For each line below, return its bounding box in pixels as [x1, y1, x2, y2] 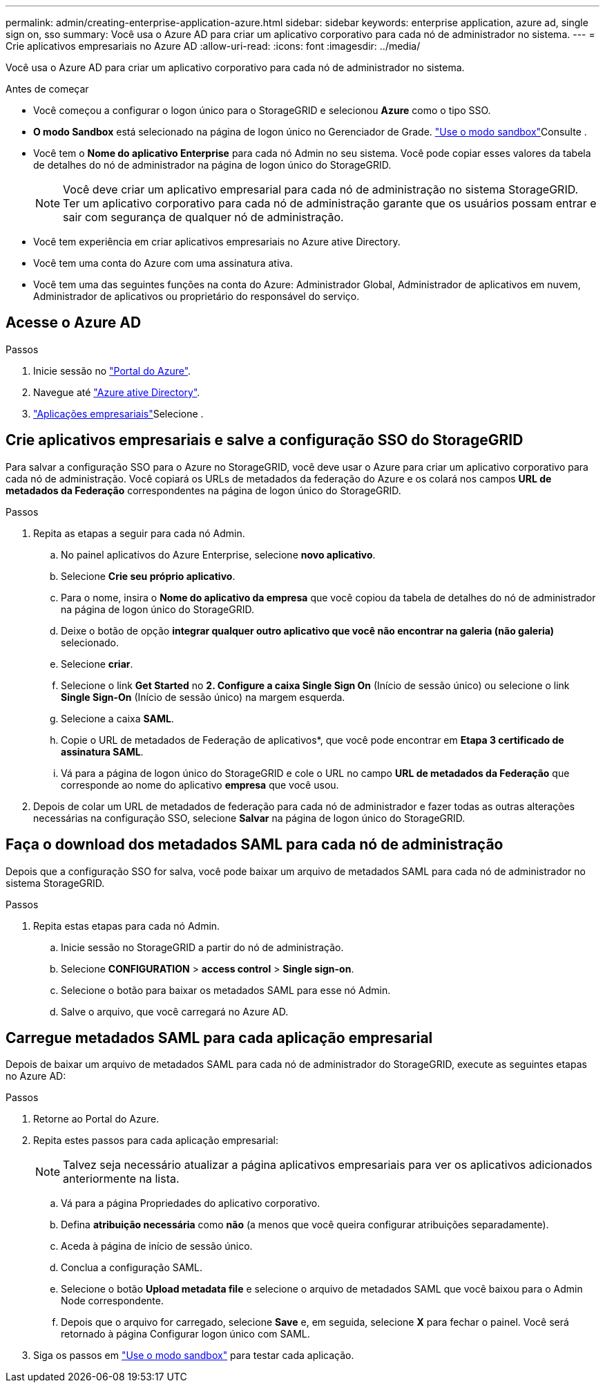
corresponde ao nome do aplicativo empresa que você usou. [61, 778, 339, 791]
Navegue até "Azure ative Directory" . [33, 386, 200, 398]
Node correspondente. [61, 1295, 164, 1307]
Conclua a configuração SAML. [61, 1262, 202, 1274]
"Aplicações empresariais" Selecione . [33, 407, 204, 420]
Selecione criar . [61, 657, 133, 670]
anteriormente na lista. [63, 1172, 180, 1186]
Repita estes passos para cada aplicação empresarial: [33, 1134, 279, 1147]
